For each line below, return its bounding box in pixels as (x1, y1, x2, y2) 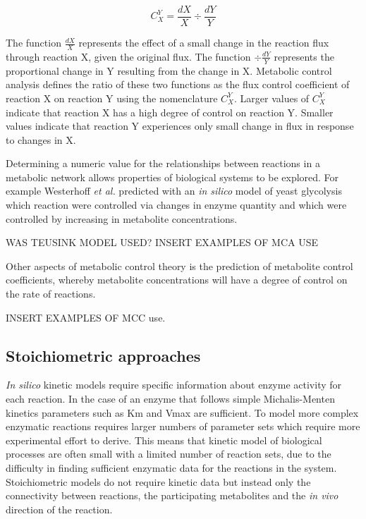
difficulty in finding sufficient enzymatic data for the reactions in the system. (6, 460, 337, 475)
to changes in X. (6, 132, 76, 147)
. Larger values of (234, 90, 310, 105)
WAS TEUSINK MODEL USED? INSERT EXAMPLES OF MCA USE (6, 235, 319, 250)
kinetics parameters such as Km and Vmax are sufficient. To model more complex (6, 405, 359, 420)
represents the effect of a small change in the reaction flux (78, 35, 329, 50)
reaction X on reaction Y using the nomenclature (6, 90, 218, 105)
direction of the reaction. (6, 501, 113, 516)
